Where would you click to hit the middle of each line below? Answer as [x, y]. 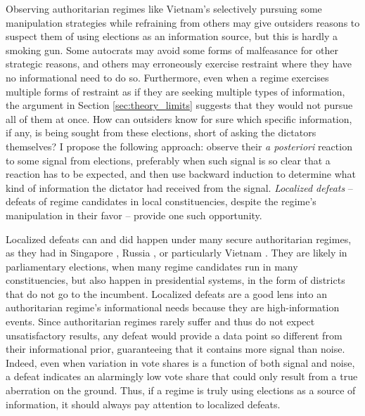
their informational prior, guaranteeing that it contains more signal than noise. [175, 349]
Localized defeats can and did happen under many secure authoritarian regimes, [179, 239]
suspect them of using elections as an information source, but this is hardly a [172, 36]
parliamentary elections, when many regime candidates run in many [152, 266]
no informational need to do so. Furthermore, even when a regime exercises [167, 77]
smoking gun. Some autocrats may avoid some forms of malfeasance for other [172, 50]
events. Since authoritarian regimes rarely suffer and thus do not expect [160, 321]
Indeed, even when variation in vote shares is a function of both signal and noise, [180, 362]
